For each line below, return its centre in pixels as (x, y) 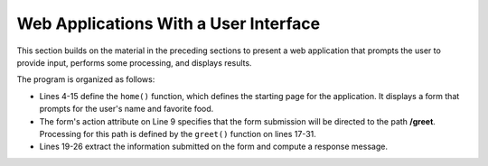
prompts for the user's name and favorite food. (127, 109)
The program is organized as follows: (86, 79)
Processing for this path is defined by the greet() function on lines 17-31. (178, 134)
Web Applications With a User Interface (169, 23)
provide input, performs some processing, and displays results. (134, 62)
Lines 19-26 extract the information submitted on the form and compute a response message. (214, 147)
